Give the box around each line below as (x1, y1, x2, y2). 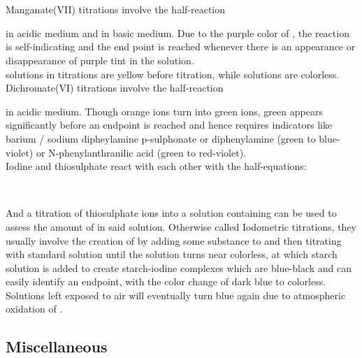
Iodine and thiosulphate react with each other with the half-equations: (6, 159, 307, 173)
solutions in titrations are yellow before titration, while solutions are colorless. (6, 66, 340, 81)
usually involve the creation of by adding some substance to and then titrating (6, 233, 342, 248)
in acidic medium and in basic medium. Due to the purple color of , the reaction (6, 25, 349, 40)
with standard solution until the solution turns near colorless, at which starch (6, 247, 338, 262)
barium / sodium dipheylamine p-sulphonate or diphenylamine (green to (6, 131, 316, 145)
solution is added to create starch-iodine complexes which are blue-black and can (6, 260, 352, 275)
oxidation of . (6, 301, 63, 316)
